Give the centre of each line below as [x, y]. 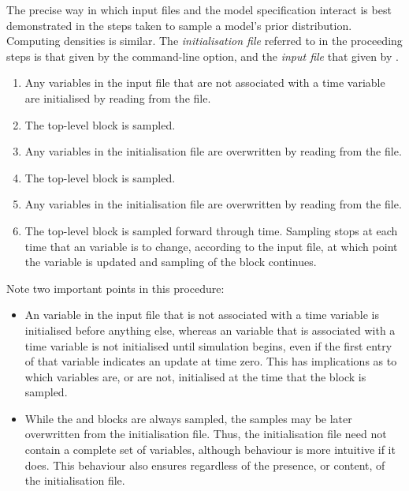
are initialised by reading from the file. [118, 97]
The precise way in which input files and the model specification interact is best [199, 9]
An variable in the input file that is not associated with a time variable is [202, 315]
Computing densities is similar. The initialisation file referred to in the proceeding [204, 41]
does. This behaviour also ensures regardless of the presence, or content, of [205, 465]
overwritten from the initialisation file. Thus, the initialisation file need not [206, 434]
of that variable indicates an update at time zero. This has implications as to [211, 361]
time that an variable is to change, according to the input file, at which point [211, 246]
